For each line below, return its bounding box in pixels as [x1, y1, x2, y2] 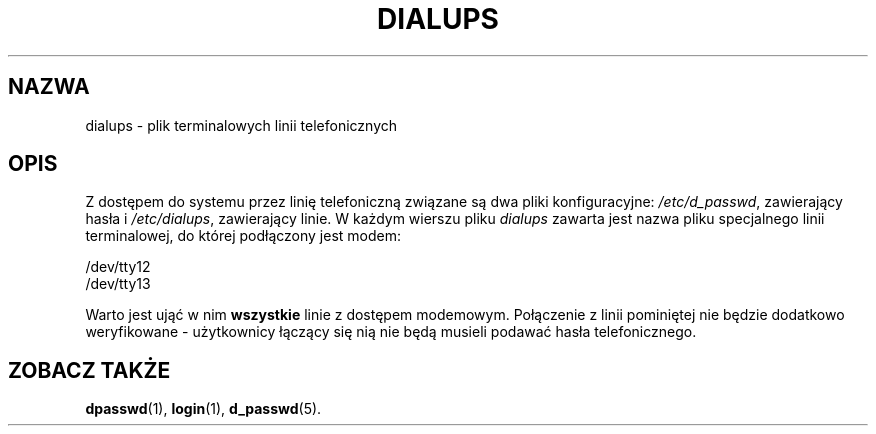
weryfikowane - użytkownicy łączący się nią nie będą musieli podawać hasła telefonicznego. [85, 323, 697, 341]
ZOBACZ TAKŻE [8, 357, 171, 383]
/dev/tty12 [85, 258, 151, 276]
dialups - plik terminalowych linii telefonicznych [85, 116, 398, 134]
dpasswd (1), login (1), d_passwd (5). [85, 400, 322, 418]
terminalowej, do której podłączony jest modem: [85, 227, 402, 245]
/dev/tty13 [85, 275, 151, 293]
